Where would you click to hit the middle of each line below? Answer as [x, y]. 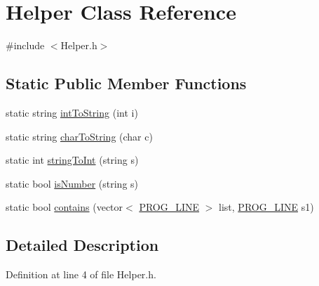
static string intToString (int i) [72, 112]
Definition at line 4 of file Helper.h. [81, 274]
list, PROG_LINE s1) [266, 207]
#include [25, 45]
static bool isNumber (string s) [72, 183]
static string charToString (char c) [79, 136]
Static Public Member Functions [126, 83]
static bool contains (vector [65, 207]
